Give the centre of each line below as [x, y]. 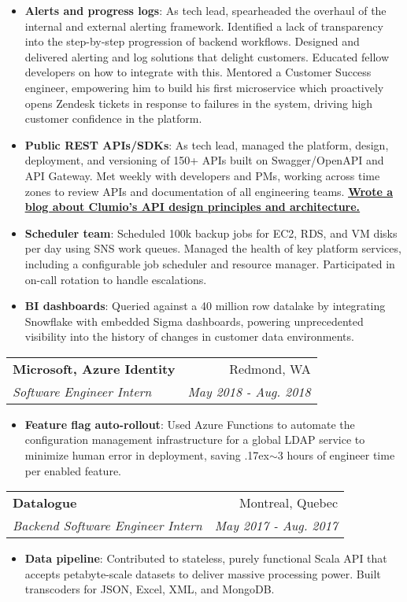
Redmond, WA [270, 368]
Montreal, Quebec [289, 503]
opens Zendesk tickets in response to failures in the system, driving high [199, 103]
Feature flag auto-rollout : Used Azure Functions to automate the [190, 424]
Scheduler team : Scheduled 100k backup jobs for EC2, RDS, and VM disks [211, 233]
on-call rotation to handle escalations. [116, 279]
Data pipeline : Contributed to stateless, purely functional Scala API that [206, 558]
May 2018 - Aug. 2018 [249, 391]
